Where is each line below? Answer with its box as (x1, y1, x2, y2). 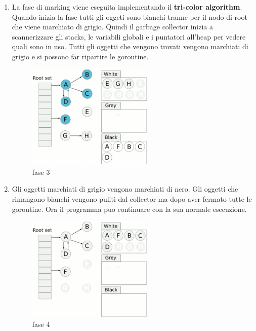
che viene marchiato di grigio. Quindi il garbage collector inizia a (12, 21, 214, 32)
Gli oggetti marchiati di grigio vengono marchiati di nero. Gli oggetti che (12, 183, 238, 194)
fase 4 (32, 319, 50, 329)
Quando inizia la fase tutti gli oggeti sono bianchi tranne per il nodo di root (12, 11, 247, 22)
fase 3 (32, 166, 50, 177)
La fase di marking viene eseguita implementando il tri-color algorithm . (12, 2, 242, 12)
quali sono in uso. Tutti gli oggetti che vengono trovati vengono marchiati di (12, 41, 248, 52)
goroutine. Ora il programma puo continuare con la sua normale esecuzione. (12, 203, 247, 214)
